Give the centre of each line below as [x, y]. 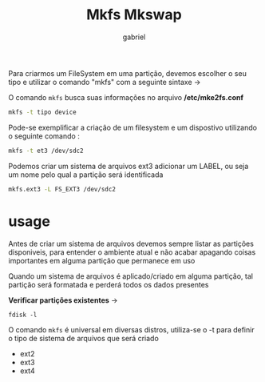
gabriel [134, 37]
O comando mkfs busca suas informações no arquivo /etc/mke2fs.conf [126, 97]
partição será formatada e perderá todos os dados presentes [109, 284]
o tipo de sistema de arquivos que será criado [84, 338]
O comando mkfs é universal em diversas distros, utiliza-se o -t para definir [131, 329]
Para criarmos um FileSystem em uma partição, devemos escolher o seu [128, 73]
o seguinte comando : [44, 136]
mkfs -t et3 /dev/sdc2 [46, 151]
